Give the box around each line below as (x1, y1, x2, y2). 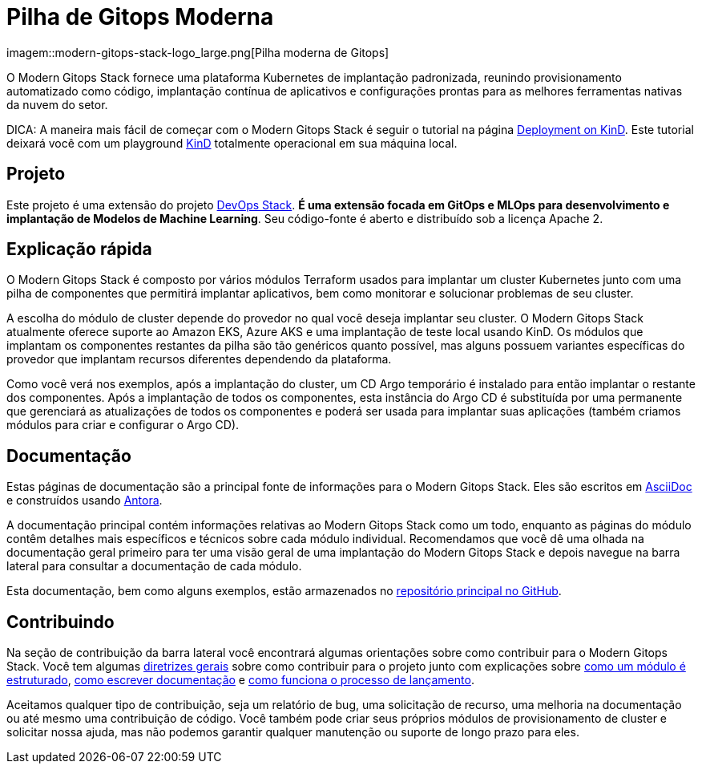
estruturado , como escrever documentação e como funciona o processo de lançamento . (6, 673, 474, 687)
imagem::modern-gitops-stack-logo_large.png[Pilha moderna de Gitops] (6, 45, 389, 59)
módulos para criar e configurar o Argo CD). (6, 418, 240, 432)
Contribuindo (6, 611, 115, 632)
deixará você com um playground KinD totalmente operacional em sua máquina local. (6, 136, 458, 150)
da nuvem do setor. (6, 97, 108, 111)
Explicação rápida (6, 239, 152, 260)
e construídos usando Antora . (6, 493, 163, 508)
